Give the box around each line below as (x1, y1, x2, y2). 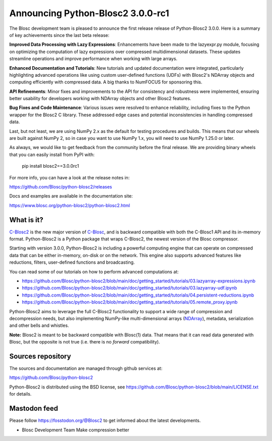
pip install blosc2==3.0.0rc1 (22, 163, 79, 169)
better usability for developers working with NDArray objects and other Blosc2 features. (9, 95, 191, 102)
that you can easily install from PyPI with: (9, 152, 95, 158)
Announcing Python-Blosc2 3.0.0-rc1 (9, 8, 170, 19)
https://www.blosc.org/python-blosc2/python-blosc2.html (9, 202, 130, 208)
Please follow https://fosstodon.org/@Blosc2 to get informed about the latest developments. (9, 417, 201, 424)
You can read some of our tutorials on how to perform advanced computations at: (9, 268, 179, 275)
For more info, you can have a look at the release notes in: (9, 174, 130, 180)
